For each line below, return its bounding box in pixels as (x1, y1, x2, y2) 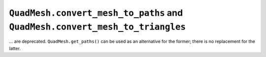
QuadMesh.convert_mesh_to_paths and (9, 7, 183, 18)
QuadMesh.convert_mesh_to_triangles (9, 21, 186, 32)
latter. (9, 45, 21, 51)
